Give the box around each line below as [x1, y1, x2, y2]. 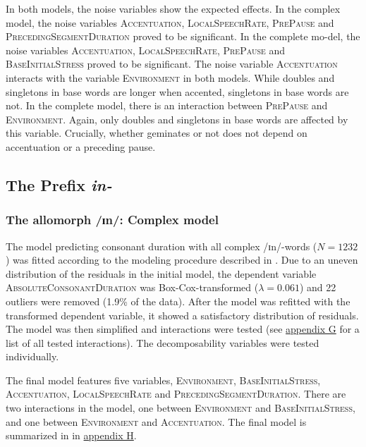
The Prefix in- [6, 173, 112, 195]
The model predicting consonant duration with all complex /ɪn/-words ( [6, 238, 317, 253]
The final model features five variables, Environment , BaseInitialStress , [6, 372, 321, 387]
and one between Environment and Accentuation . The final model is [6, 414, 307, 429]
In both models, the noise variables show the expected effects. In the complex [6, 1, 341, 16]
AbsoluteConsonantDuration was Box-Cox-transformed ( [6, 280, 259, 295]
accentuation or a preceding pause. [6, 139, 156, 154]
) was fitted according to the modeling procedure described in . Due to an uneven [6, 252, 358, 267]
